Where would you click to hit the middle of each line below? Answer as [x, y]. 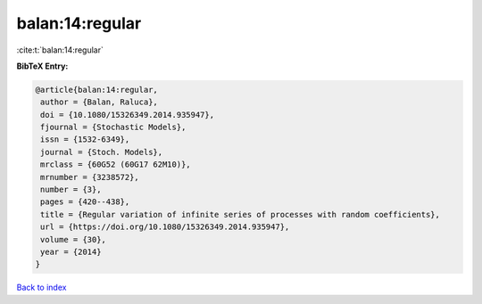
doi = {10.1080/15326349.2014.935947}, [127, 115]
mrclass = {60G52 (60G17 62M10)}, [116, 164]
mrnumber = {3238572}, [90, 177]
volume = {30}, [74, 239]
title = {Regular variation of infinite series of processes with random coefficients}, [241, 214]
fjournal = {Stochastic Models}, [113, 127]
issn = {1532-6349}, [85, 140]
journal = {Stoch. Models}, [102, 152]
